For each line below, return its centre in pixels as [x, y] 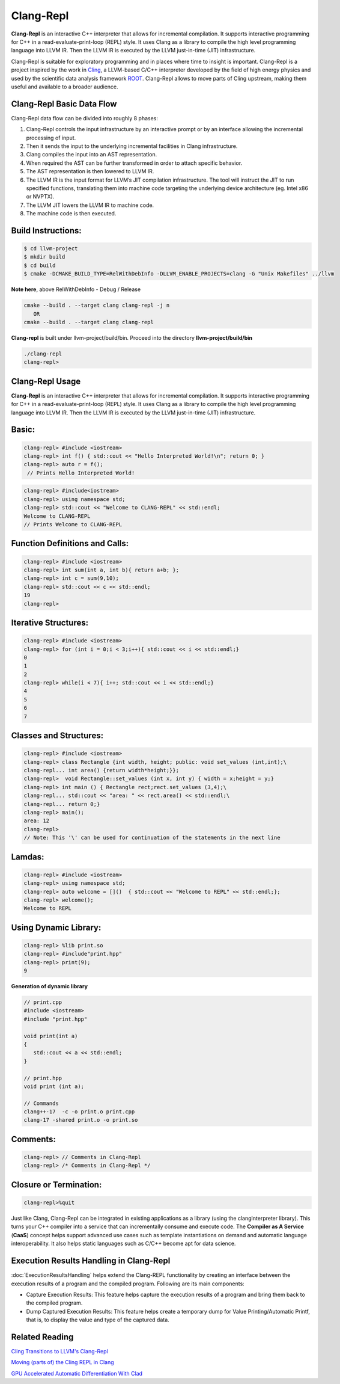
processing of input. [51, 138]
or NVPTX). [40, 197]
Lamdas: [28, 857]
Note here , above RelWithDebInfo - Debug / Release [76, 289]
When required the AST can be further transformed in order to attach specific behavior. [134, 163]
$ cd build [40, 265]
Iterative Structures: [50, 623]
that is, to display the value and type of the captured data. [98, 1320]
